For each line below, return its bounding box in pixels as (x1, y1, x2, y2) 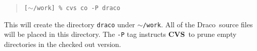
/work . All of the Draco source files (143, 19, 253, 29)
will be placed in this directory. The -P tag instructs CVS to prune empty (4, 29, 237, 39)
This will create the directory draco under (4, 19, 135, 29)
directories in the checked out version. (4, 38, 121, 49)
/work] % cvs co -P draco (33, 5, 120, 12)
